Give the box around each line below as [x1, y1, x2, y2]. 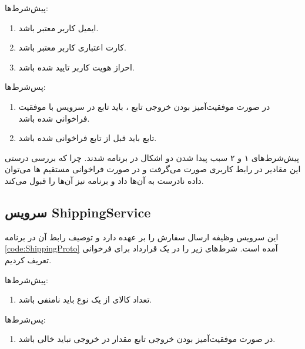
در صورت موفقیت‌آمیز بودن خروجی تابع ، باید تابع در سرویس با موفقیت [18, 100, 270, 112]
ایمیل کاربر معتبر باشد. [18, 21, 99, 33]
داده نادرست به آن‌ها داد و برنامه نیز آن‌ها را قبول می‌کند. [5, 174, 204, 186]
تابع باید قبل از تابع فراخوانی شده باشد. [18, 132, 157, 144]
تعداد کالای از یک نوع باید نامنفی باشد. [18, 293, 152, 306]
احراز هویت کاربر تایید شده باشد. [18, 61, 135, 73]
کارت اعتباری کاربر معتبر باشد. [18, 41, 126, 53]
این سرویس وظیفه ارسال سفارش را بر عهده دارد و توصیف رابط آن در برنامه [5, 230, 279, 243]
